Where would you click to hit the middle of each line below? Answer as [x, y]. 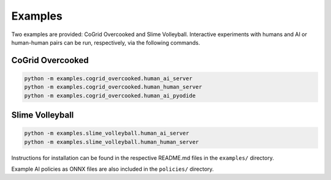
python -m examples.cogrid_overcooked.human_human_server [113, 87]
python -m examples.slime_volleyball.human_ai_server [107, 133]
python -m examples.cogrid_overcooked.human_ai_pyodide [110, 96]
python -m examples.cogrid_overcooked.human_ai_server [108, 78]
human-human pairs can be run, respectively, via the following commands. [106, 42]
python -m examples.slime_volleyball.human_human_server [112, 142]
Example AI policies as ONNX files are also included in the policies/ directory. [112, 169]
